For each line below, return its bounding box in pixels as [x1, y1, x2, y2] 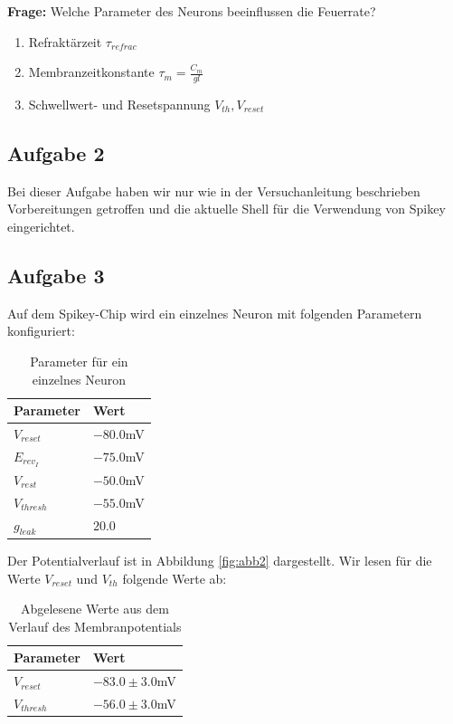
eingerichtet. [7, 217, 75, 235]
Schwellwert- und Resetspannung [28, 95, 211, 114]
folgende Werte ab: [122, 568, 227, 587]
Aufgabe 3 [7, 261, 105, 289]
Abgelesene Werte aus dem [20, 599, 169, 618]
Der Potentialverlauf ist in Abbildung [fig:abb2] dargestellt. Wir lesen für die [7, 550, 432, 569]
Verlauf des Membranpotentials [8, 616, 182, 635]
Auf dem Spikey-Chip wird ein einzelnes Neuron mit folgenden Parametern [7, 303, 422, 322]
